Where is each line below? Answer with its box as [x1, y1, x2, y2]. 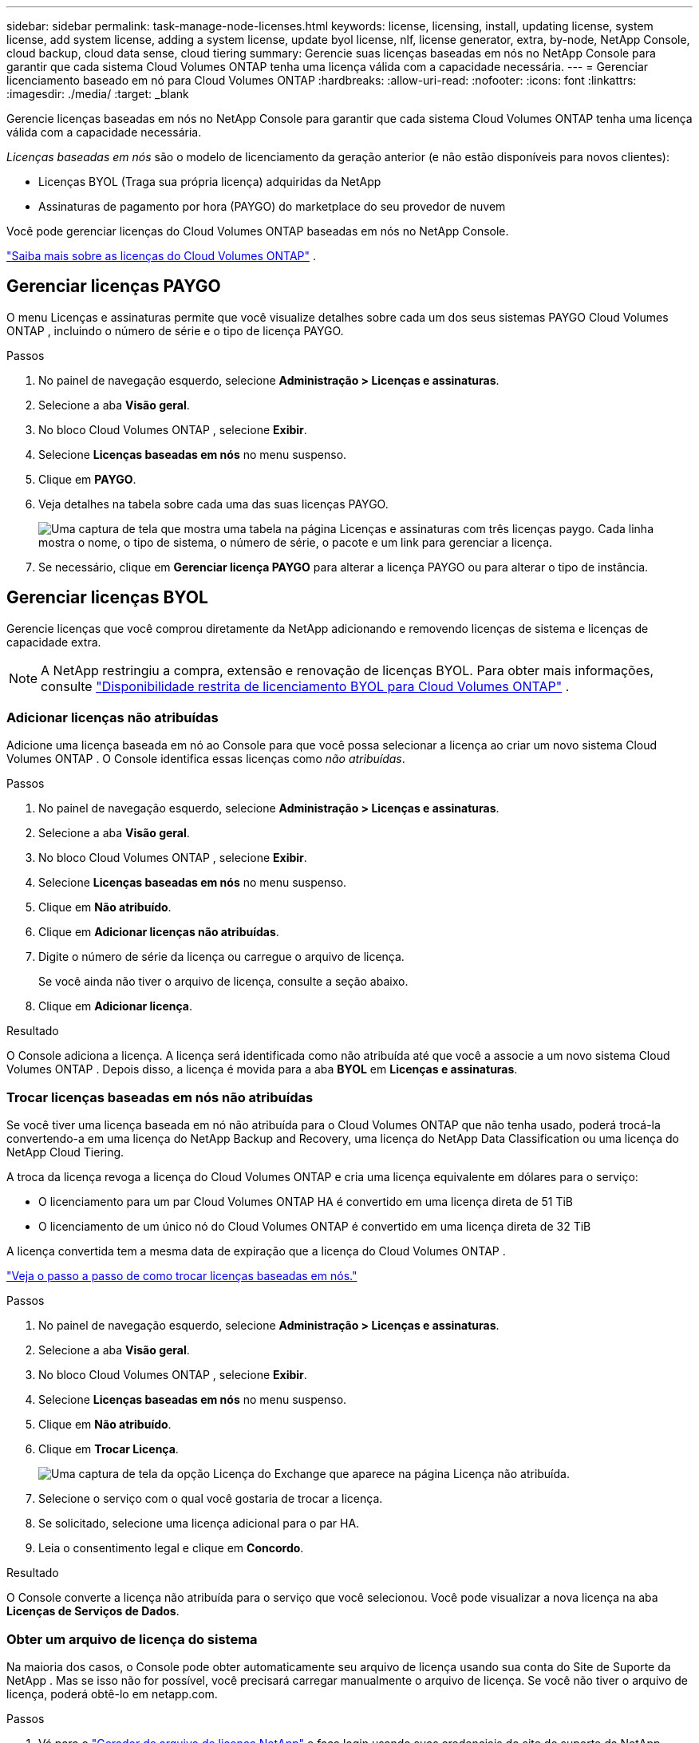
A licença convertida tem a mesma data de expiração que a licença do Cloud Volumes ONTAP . [6, 1244, 506, 1259]
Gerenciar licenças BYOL [6, 587, 208, 608]
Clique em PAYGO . [38, 472, 136, 486]
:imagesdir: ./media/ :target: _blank [6, 87, 189, 101]
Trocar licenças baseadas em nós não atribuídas [6, 1089, 314, 1105]
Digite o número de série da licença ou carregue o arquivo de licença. [38, 950, 405, 964]
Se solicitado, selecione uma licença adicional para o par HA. [38, 1516, 360, 1531]
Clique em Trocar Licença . [38, 1442, 179, 1456]
